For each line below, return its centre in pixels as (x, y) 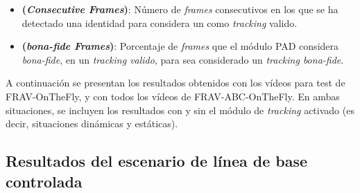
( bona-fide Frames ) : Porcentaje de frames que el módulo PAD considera (180, 46)
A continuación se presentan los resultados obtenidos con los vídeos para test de (175, 83)
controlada (44, 181)
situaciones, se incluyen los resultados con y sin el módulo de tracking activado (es (180, 110)
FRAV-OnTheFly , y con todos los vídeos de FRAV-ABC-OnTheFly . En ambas (173, 96)
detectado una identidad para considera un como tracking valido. (160, 22)
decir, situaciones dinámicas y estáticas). (92, 123)
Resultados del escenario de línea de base (157, 161)
